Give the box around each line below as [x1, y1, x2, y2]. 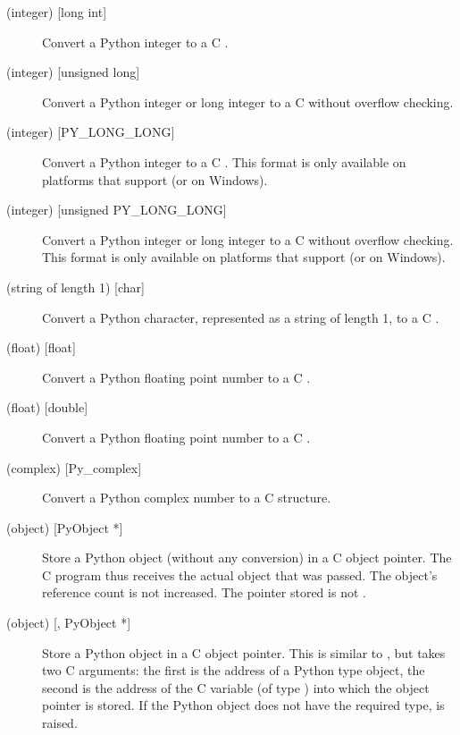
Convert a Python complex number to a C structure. [42, 488, 331, 507]
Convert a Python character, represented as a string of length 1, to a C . [42, 308, 439, 326]
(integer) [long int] [6, 3, 107, 21]
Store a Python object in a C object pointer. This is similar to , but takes [42, 643, 446, 662]
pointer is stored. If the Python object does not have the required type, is [42, 696, 445, 714]
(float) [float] [6, 338, 76, 357]
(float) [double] [6, 398, 88, 417]
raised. [42, 714, 78, 732]
